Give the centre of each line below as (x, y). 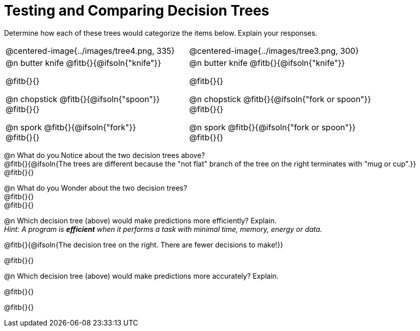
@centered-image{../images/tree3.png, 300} (274, 51)
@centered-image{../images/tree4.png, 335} (90, 51)
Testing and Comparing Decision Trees (137, 11)
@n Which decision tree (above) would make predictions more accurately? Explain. (141, 276)
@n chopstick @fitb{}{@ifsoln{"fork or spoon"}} (280, 99)
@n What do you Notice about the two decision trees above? (105, 155)
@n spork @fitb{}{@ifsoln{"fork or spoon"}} (273, 127)
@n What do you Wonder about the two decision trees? (96, 188)
